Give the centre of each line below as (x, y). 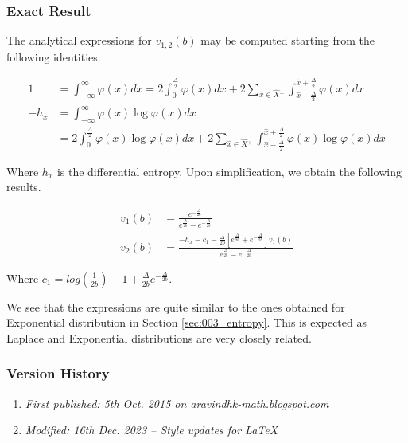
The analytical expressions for (79, 40)
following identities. (54, 56)
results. (24, 187)
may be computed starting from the (288, 40)
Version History (58, 373)
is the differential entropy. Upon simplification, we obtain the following (229, 171)
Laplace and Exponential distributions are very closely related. (159, 337)
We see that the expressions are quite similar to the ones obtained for (176, 306)
